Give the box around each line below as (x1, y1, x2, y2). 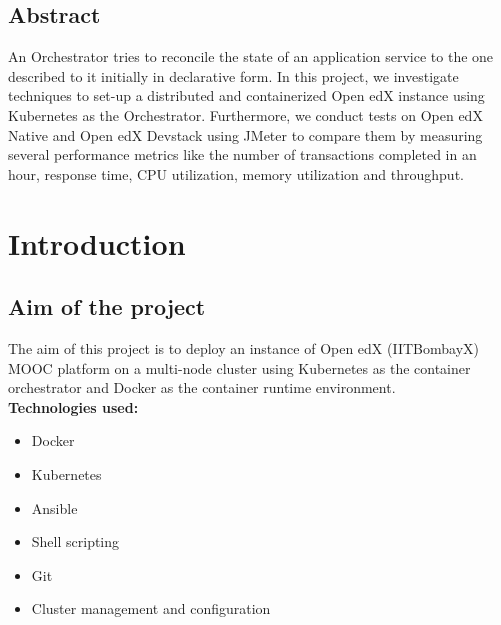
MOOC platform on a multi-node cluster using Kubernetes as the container (8, 357, 471, 378)
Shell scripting (31, 531, 120, 552)
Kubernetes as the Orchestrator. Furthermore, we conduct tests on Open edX (8, 104, 483, 125)
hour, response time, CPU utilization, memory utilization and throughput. (8, 163, 464, 184)
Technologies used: (8, 396, 139, 417)
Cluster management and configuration (31, 598, 271, 619)
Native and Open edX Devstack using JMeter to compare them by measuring (8, 124, 483, 145)
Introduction (8, 222, 186, 263)
